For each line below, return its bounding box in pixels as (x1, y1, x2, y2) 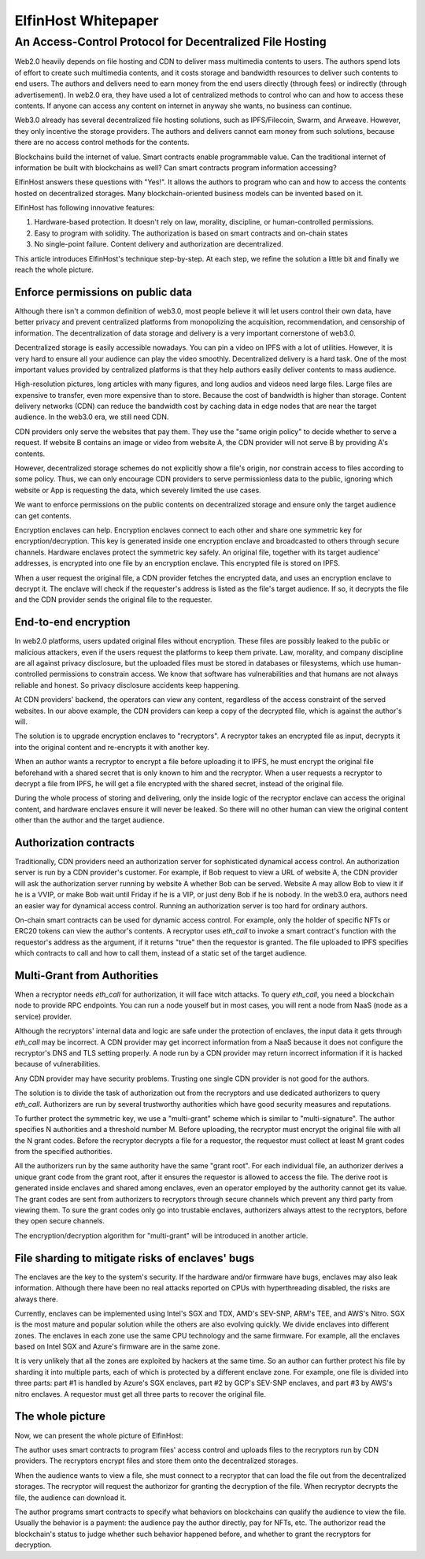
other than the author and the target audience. (14, 815, 165, 825)
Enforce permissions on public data (14, 285, 193, 299)
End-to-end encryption (14, 615, 131, 629)
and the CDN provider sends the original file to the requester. (14, 595, 213, 604)
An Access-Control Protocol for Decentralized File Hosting (14, 35, 327, 49)
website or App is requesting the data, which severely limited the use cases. (14, 485, 261, 495)
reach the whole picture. (14, 265, 94, 275)
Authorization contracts (14, 836, 135, 849)
